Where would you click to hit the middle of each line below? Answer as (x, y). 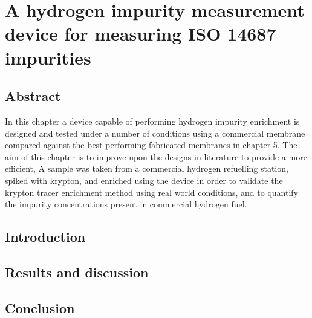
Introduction (45, 237)
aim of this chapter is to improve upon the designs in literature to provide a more (156, 156)
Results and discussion (77, 272)
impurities (48, 57)
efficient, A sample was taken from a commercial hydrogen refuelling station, (147, 168)
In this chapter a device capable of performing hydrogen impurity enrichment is (152, 121)
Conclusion (40, 307)
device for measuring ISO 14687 (141, 34)
